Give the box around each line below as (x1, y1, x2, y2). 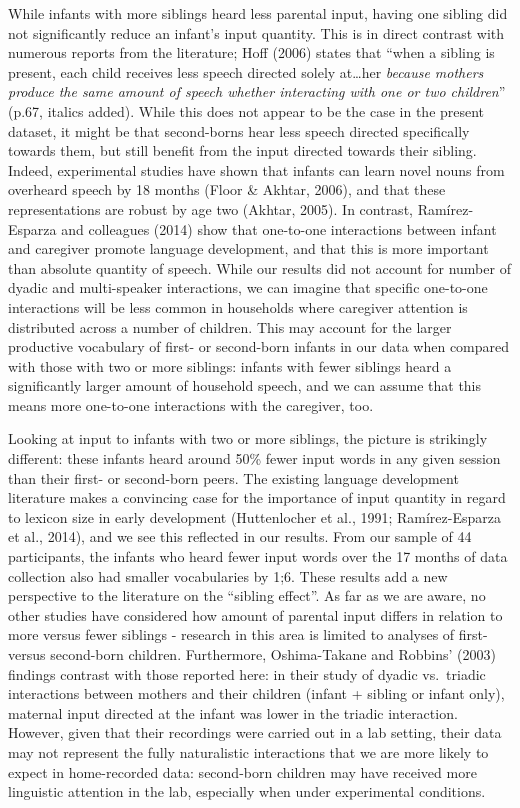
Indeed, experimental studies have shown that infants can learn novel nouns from (8, 159, 505, 180)
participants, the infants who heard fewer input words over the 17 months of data (8, 546, 508, 567)
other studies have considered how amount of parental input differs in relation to (8, 604, 503, 625)
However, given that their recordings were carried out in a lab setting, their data (8, 722, 502, 743)
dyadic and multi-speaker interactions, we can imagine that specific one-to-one (8, 277, 488, 298)
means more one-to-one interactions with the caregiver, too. (8, 394, 374, 415)
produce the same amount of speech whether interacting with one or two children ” (8, 81, 506, 102)
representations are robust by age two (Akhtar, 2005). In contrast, (8, 198, 413, 219)
